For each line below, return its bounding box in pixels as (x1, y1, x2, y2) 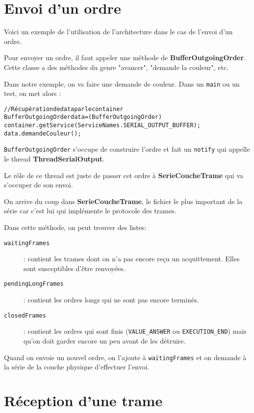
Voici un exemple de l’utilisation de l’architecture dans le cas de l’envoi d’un (4, 26, 233, 37)
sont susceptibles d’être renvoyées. (24, 263, 126, 273)
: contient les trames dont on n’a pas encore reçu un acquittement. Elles (24, 253, 240, 264)
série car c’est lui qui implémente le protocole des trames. (4, 206, 177, 216)
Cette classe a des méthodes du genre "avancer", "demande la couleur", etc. (4, 62, 229, 72)
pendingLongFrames (4, 280, 64, 288)
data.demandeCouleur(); (4, 130, 81, 137)
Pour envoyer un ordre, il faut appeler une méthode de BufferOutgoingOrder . (4, 52, 246, 63)
